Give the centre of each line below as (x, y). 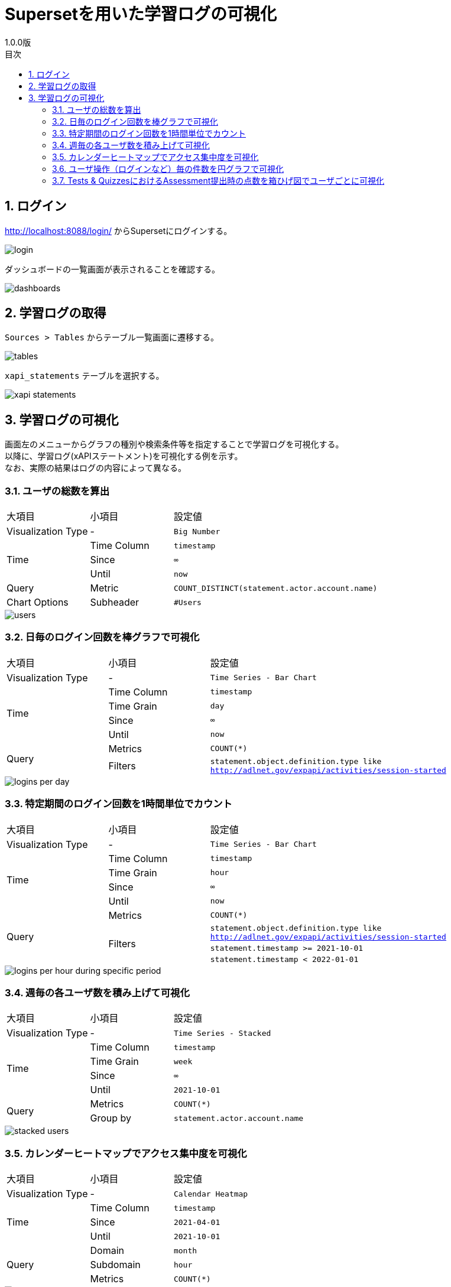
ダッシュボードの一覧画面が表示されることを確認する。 (112, 269)
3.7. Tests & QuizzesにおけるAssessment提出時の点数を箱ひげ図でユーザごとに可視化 (218, 180)
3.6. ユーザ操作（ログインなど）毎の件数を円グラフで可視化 (168, 168)
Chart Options (38, 602)
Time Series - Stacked (222, 1033)
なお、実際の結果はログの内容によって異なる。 (95, 468)
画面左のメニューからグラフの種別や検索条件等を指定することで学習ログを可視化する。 (174, 444)
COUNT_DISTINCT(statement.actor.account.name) (275, 588)
